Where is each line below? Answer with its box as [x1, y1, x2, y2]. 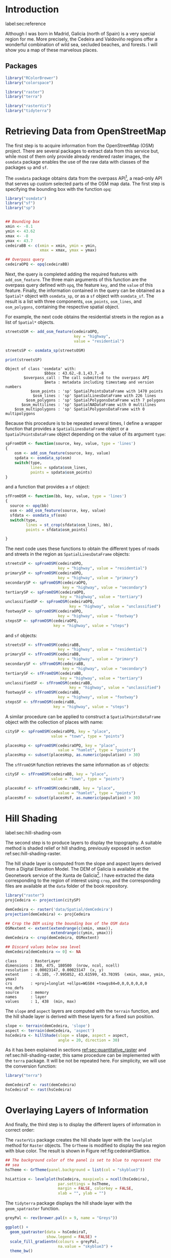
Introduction [5, 4, 59, 15]
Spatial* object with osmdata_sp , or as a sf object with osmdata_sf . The [5, 293, 155, 299]
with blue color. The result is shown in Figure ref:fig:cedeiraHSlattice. [5, 1148, 151, 1154]
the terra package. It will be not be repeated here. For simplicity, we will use [5, 1058, 166, 1064]
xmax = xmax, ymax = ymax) [39, 248, 97, 253]
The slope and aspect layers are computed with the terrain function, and [5, 1008, 159, 1014]
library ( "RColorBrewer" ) [5, 75, 58, 81]
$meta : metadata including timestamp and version [44, 380, 154, 385]
